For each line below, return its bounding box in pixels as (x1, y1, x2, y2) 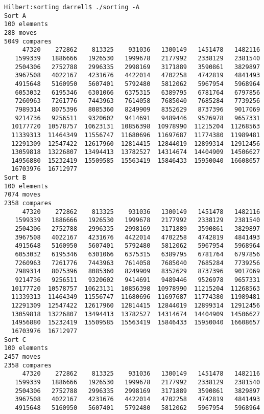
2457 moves (4, 353, 41, 360)
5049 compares (4, 37, 52, 45)
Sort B (4, 174, 26, 182)
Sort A (4, 12, 26, 19)
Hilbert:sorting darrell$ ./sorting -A (4, 4, 139, 11)
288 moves (4, 29, 37, 36)
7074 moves (4, 191, 41, 199)
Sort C (4, 336, 26, 343)
